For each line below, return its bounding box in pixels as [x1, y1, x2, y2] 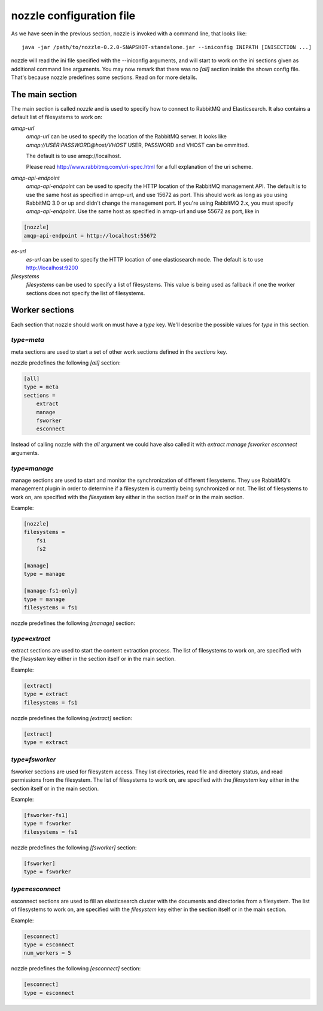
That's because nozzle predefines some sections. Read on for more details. [11, 74, 197, 81]
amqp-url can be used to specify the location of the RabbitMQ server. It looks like [26, 133, 227, 140]
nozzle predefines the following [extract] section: [11, 714, 133, 721]
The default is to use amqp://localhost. [26, 152, 121, 159]
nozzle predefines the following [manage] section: [11, 620, 136, 627]
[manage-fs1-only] [23, 587, 78, 594]
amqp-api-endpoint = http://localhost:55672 [23, 232, 157, 239]
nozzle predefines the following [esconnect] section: [11, 965, 141, 972]
